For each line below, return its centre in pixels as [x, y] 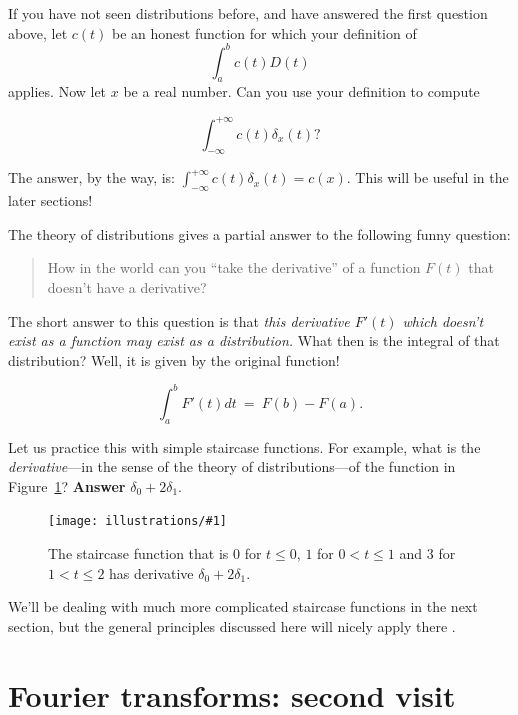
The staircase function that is [138, 553]
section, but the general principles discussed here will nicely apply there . [232, 625]
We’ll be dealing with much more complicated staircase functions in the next [243, 606]
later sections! [50, 200]
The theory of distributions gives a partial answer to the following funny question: [259, 233]
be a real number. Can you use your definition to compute [301, 91]
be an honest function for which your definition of [264, 32]
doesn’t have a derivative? [127, 286]
